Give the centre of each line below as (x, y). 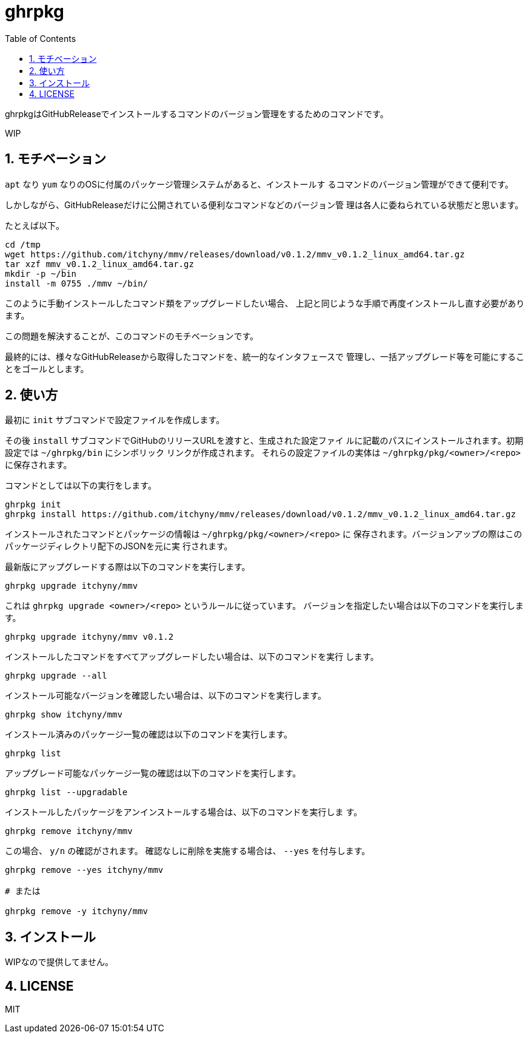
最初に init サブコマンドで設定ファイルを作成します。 (115, 420)
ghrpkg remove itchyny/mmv (69, 831)
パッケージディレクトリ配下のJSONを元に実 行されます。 (119, 546)
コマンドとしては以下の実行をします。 (81, 486)
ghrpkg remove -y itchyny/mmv (77, 911)
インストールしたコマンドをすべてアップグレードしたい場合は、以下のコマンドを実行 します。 (192, 657)
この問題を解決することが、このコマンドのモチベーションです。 (132, 336)
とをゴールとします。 (47, 368)
